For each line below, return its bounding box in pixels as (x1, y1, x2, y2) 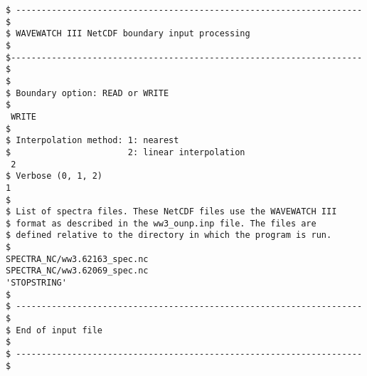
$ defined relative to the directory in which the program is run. (6, 230, 332, 241)
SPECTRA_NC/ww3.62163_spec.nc (6, 254, 149, 264)
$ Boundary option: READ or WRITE (6, 88, 169, 98)
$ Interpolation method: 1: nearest (6, 135, 179, 146)
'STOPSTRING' (6, 278, 67, 288)
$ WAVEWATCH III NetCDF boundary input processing (6, 28, 250, 39)
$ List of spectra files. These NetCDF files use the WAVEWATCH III (6, 207, 337, 217)
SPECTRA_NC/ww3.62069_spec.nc (6, 266, 149, 276)
